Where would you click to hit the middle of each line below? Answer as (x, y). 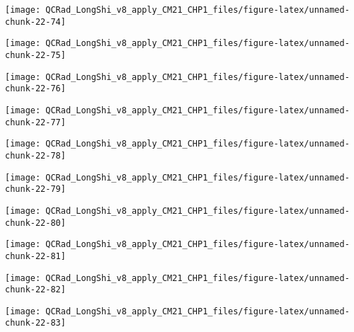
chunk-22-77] (35, 122)
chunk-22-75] (35, 55)
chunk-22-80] (35, 223)
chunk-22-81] (35, 256)
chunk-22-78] (35, 155)
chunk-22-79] (35, 189)
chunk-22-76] (35, 89)
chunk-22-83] (35, 323)
